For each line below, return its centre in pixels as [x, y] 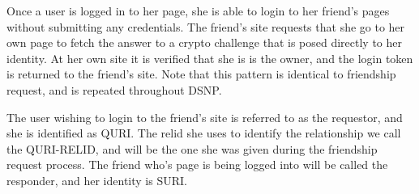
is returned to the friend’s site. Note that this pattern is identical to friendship [201, 74]
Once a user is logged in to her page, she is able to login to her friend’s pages [198, 11]
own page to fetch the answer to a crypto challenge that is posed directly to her [205, 42]
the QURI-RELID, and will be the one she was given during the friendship [192, 148]
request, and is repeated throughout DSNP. [114, 89]
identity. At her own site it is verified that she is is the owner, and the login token [210, 58]
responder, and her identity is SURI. [97, 180]
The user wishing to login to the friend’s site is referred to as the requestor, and [205, 117]
